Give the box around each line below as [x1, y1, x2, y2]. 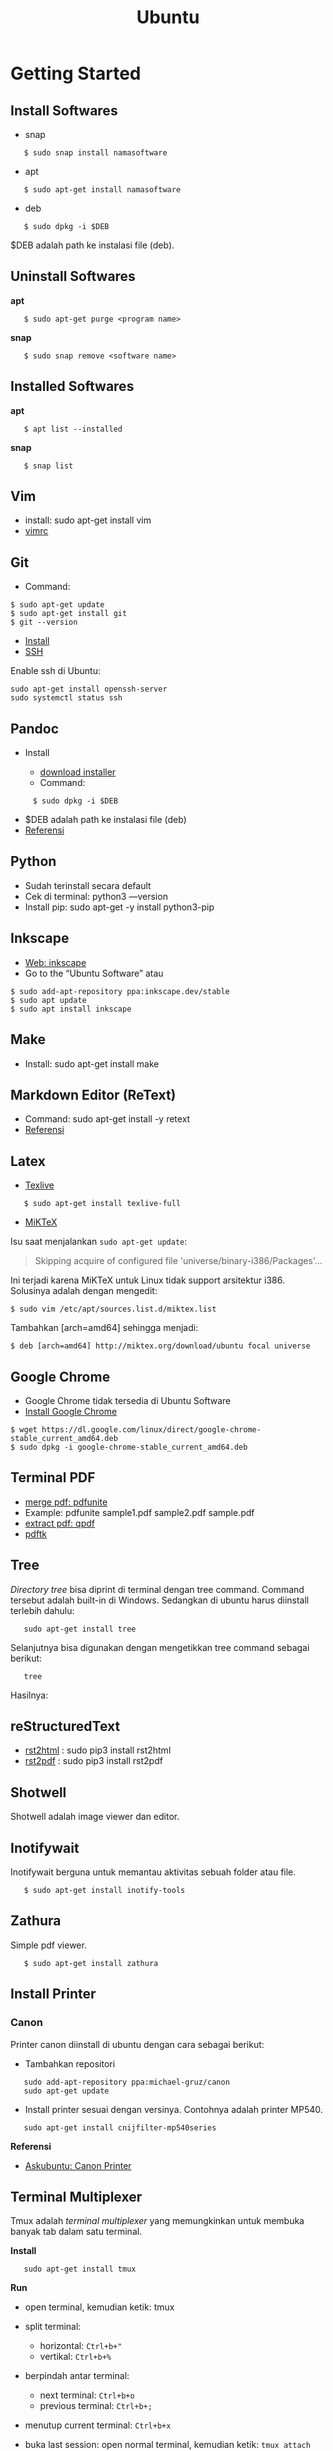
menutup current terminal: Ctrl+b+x [24, 2419, 172, 2431]
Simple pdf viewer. [10, 1939, 87, 1951]
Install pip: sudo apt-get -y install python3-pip [24, 901, 215, 913]
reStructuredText [10, 1717, 121, 1735]
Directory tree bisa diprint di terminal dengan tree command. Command [10, 1583, 305, 1595]
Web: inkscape [24, 956, 87, 968]
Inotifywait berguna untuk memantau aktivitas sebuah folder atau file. [10, 1866, 297, 1878]
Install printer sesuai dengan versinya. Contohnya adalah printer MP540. [24, 2103, 323, 2115]
